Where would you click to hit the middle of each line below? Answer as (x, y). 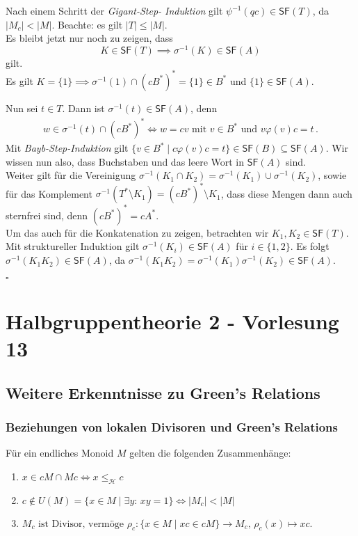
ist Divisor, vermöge (81, 524)
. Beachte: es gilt (87, 24)
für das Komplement (49, 193)
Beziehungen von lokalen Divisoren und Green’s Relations (172, 426)
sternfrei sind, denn (47, 215)
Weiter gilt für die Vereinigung (71, 175)
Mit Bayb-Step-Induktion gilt (67, 148)
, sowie (332, 175)
